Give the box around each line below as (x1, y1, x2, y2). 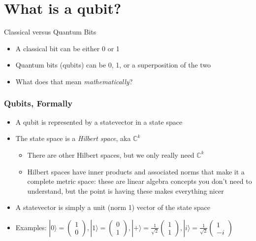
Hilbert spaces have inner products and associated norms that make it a (27, 166, 245, 176)
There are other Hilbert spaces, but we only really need (27, 149, 194, 160)
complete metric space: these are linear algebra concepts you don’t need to (27, 176, 252, 186)
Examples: (15, 222, 47, 232)
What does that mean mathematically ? (15, 76, 133, 86)
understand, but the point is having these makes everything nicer (27, 185, 224, 196)
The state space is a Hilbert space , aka (15, 133, 131, 143)
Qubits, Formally (4, 97, 73, 109)
